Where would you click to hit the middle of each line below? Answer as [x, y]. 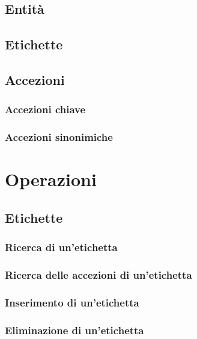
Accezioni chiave [45, 109]
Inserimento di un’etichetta [72, 302]
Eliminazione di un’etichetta [74, 330]
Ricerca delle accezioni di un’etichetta [98, 274]
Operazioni [51, 179]
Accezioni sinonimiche [59, 137]
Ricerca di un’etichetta [61, 247]
